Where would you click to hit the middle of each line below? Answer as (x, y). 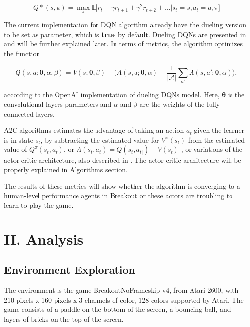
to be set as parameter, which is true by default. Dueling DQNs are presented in (125, 34)
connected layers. (29, 113)
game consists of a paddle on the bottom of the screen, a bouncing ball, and (117, 309)
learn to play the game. (39, 205)
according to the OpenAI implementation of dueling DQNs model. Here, (112, 94)
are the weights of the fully (180, 104)
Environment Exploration (69, 270)
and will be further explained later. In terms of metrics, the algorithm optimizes (124, 44)
